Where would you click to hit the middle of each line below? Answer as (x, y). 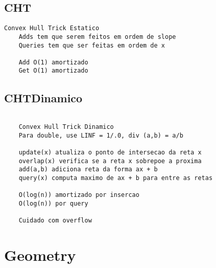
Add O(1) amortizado (53, 62)
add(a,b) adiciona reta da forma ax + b (88, 170)
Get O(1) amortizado (53, 71)
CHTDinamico (43, 97)
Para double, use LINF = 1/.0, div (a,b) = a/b (101, 135)
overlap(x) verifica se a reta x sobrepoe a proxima (110, 161)
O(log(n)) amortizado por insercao (79, 195)
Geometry (40, 255)
